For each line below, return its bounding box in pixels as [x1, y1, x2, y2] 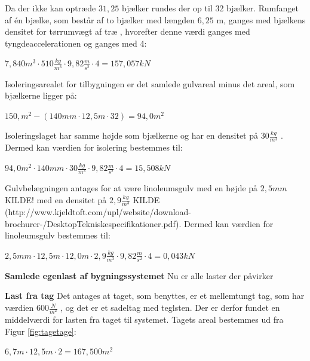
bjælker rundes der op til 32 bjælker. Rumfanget [121, 2, 299, 14]
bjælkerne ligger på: [5, 89, 77, 102]
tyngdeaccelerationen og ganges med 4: [5, 36, 147, 49]
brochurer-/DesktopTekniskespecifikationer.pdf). [5, 217, 182, 230]
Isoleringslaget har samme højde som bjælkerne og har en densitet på [5, 129, 259, 142]
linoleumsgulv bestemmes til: [5, 229, 111, 241]
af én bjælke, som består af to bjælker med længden [5, 13, 195, 26]
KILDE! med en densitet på [5, 193, 107, 206]
